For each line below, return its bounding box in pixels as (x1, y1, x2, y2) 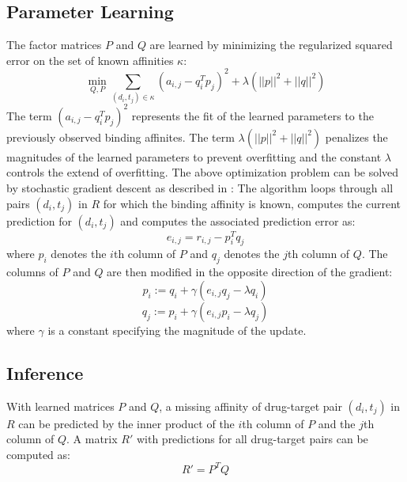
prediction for (6, 212, 72, 229)
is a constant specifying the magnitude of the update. (47, 321, 307, 338)
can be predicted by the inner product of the (18, 415, 235, 431)
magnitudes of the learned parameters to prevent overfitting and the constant (6, 148, 382, 165)
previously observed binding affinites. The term (6, 128, 235, 145)
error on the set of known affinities (6, 51, 174, 68)
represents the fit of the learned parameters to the (131, 107, 374, 123)
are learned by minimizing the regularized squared (149, 36, 393, 53)
